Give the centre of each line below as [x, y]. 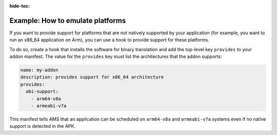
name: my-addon [39, 70]
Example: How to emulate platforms [68, 20]
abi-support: [42, 92]
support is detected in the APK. [42, 126]
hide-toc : [20, 6]
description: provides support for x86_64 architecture [92, 77]
